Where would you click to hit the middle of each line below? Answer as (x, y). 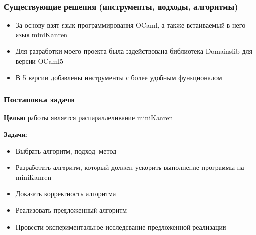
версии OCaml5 (39, 61)
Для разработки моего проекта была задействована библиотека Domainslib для (134, 51)
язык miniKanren (42, 34)
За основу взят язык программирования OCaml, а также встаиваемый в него (130, 25)
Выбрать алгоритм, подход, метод (66, 151)
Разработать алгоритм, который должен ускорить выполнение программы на (130, 167)
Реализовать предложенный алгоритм (71, 210)
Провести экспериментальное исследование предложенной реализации (121, 226)
